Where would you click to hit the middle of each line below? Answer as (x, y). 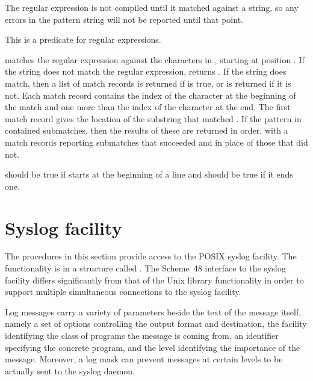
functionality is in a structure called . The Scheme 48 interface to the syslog (145, 268)
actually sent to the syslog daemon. (70, 370)
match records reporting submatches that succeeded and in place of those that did (156, 142)
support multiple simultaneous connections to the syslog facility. (123, 292)
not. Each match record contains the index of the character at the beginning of (150, 95)
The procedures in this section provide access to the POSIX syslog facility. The (151, 256)
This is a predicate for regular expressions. (83, 39)
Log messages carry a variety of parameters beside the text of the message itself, (153, 311)
